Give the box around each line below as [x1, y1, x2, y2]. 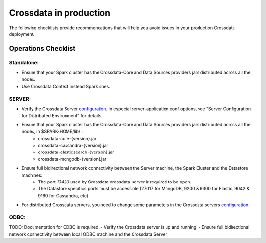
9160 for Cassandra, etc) [38, 192, 89, 199]
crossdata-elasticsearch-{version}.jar [38, 149, 114, 155]
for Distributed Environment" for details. [21, 113, 102, 119]
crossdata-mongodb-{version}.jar [38, 156, 107, 162]
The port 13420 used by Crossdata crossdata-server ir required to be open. [38, 179, 192, 184]
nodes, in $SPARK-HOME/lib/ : [21, 128, 83, 135]
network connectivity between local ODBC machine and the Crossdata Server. [9, 231, 168, 237]
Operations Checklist [9, 44, 76, 53]
